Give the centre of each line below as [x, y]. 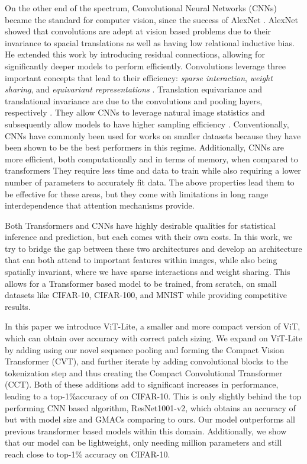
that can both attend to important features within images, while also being [141, 260]
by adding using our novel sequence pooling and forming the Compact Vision [145, 349]
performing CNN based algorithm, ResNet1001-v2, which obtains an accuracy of [150, 407]
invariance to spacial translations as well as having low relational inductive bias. [150, 42]
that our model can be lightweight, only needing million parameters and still [143, 442]
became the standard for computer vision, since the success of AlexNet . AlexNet [151, 19]
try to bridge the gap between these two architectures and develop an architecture [153, 248]
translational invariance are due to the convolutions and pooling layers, [134, 100]
